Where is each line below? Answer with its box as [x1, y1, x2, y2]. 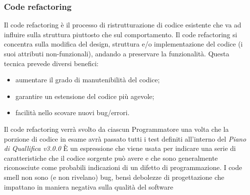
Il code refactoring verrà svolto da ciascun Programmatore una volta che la [4, 123, 229, 134]
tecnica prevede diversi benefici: [4, 58, 99, 68]
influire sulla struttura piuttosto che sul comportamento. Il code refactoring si [4, 29, 237, 39]
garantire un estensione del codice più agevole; [15, 91, 155, 101]
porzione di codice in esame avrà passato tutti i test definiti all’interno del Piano [4, 133, 246, 144]
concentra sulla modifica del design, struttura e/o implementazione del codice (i [4, 39, 243, 49]
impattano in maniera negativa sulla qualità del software [4, 181, 173, 192]
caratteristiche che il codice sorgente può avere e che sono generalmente [4, 152, 218, 163]
